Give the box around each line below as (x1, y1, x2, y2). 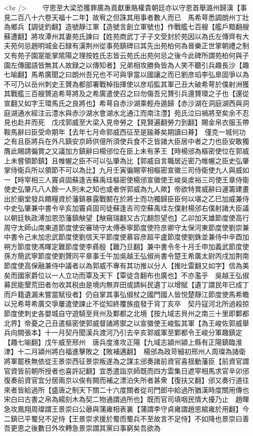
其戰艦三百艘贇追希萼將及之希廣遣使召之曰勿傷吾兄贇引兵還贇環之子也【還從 (4, 88, 249, 99)
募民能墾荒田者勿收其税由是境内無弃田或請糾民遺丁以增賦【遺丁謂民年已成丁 (4, 279, 249, 290)
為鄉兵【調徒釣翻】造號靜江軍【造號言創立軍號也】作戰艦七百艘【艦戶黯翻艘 (4, 21, 249, 32)
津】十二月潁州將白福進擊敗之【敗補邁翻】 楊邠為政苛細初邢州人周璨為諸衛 (4, 346, 246, 357)
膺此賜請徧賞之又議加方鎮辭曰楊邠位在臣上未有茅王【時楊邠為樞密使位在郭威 (4, 145, 249, 156)
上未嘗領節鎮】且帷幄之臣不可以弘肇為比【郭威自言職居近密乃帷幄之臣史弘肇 (4, 155, 249, 165)
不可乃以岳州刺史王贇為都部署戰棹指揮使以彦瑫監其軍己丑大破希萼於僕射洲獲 (4, 79, 249, 89)
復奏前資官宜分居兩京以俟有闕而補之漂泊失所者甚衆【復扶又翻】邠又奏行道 (4, 375, 242, 385)
